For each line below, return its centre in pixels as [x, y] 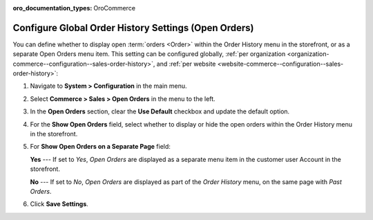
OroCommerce [115, 8]
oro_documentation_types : [52, 8]
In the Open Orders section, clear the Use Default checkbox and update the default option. [160, 111]
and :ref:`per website [186, 64]
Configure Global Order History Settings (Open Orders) [133, 28]
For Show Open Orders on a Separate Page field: [100, 147]
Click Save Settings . [59, 204]
